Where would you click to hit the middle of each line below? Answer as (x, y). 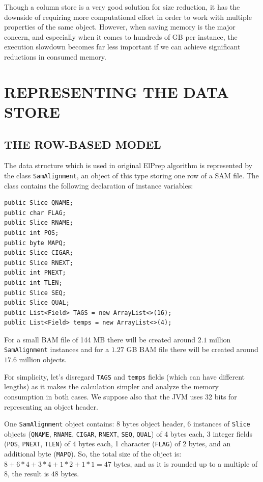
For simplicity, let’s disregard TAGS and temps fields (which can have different (125, 376)
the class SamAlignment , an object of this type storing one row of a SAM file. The (131, 175)
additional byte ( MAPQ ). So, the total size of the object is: (93, 454)
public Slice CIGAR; (39, 253)
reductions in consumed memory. (55, 56)
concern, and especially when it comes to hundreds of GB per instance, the (121, 36)
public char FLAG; (35, 213)
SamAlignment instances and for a (57, 349)
